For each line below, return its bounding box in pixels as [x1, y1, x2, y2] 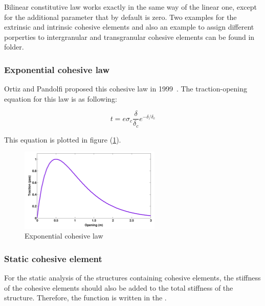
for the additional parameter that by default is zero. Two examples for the [4, 11, 237, 22]
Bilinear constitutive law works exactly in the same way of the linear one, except [4, 2, 257, 12]
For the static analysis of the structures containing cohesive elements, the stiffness [4, 272, 261, 283]
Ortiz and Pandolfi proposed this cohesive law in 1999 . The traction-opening [4, 83, 248, 94]
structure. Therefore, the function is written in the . [4, 292, 167, 303]
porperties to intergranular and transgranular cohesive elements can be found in [4, 31, 255, 42]
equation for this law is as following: [4, 93, 117, 104]
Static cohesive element [4, 252, 102, 265]
